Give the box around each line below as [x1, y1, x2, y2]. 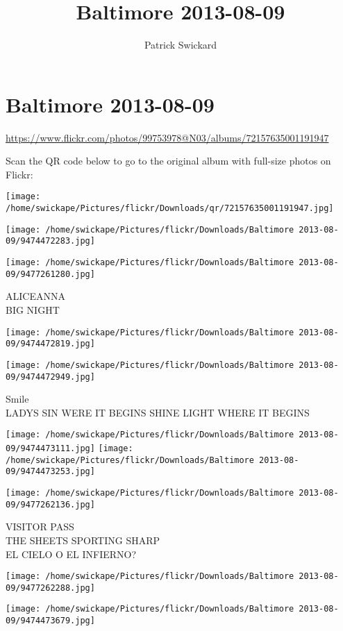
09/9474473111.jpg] [6, 444, 95, 454]
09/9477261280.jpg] [6, 269, 95, 279]
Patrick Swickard [144, 37, 217, 52]
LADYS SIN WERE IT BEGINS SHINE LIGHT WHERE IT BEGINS [6, 405, 310, 419]
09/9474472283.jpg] [6, 236, 95, 246]
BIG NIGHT [6, 302, 60, 317]
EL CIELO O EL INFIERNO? [6, 546, 137, 561]
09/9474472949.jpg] [6, 371, 95, 382]
